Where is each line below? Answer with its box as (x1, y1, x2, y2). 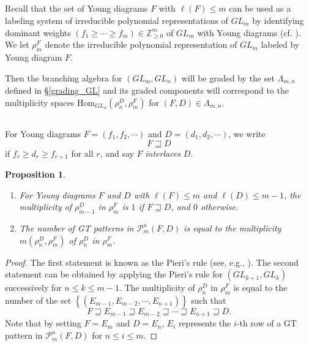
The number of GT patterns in (19, 222, 134, 235)
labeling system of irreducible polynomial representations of (5, 13, 228, 26)
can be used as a (229, 2, 291, 15)
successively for (5, 281, 62, 294)
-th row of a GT (236, 317, 297, 329)
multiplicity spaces (5, 96, 75, 108)
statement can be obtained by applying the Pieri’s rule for (5, 268, 223, 280)
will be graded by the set (181, 71, 275, 84)
